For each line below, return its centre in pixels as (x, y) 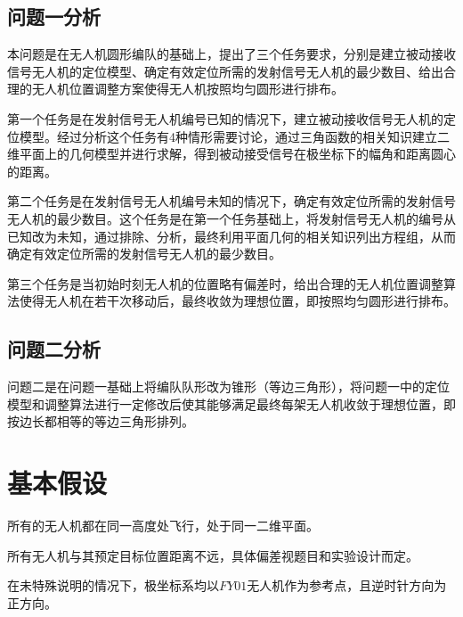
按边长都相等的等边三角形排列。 (101, 421)
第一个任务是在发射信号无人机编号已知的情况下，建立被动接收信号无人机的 (225, 118)
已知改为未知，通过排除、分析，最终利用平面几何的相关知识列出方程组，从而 (231, 236)
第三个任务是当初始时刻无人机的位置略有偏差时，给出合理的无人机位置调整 (225, 283)
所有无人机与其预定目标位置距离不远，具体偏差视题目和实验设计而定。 (213, 555)
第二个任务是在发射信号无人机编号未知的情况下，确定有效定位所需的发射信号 (231, 201)
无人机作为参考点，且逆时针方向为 (347, 585)
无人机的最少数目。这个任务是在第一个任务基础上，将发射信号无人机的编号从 (231, 218)
